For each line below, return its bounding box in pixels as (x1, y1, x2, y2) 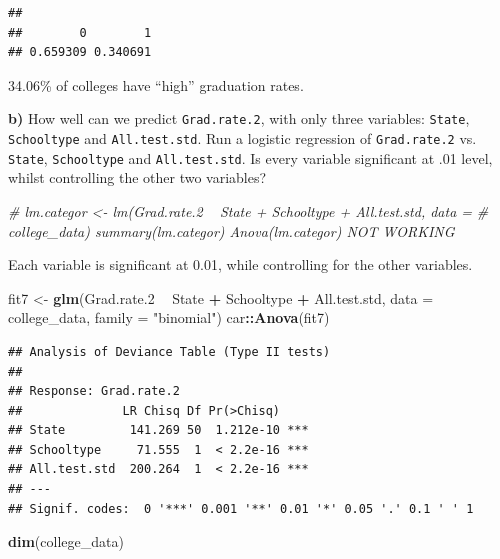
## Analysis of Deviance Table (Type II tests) (8, 344, 331, 359)
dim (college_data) (8, 531, 124, 552)
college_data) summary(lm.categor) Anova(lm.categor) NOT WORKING (8, 220, 455, 241)
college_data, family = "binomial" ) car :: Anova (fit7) (8, 307, 330, 328)
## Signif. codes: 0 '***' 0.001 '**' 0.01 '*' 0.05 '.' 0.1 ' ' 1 (8, 501, 474, 516)
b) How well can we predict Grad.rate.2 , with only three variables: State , (8, 108, 470, 129)
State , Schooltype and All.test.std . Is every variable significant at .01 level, (8, 147, 493, 168)
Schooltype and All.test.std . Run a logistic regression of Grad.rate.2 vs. (8, 128, 477, 149)
